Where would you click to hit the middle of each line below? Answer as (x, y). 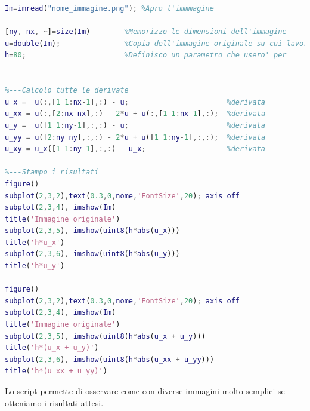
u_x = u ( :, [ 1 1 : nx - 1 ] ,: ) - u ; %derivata (135, 102)
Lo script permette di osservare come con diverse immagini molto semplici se (145, 391)
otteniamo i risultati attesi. (54, 402)
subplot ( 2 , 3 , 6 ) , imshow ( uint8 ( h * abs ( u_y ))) (92, 254)
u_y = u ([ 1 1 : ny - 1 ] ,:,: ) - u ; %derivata (135, 125)
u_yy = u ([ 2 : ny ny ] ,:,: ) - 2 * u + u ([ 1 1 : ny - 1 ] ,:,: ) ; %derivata (135, 137)
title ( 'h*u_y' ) (35, 266)
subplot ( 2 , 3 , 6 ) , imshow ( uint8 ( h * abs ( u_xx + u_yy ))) (110, 359)
